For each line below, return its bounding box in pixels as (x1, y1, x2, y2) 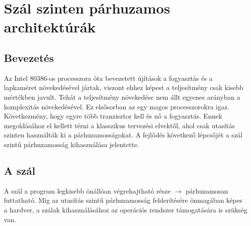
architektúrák (4, 17, 96, 37)
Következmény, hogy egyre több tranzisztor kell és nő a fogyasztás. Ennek (4, 111, 222, 121)
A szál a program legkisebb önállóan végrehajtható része (4, 185, 171, 196)
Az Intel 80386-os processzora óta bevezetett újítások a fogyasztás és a (4, 73, 213, 83)
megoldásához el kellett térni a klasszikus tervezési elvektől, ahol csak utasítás (4, 120, 235, 130)
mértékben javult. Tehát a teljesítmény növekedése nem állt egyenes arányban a (4, 91, 240, 102)
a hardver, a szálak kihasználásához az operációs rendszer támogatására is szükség (4, 204, 248, 214)
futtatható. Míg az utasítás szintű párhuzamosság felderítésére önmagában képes (4, 195, 242, 205)
